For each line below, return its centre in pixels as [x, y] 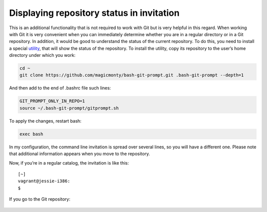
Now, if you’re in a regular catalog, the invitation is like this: [69, 163]
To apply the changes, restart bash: [45, 121]
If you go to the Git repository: [40, 199]
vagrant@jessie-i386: [44, 181]
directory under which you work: [43, 55]
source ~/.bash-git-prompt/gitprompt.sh [69, 108]
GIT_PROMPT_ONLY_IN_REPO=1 [52, 101]
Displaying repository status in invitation [94, 13]
